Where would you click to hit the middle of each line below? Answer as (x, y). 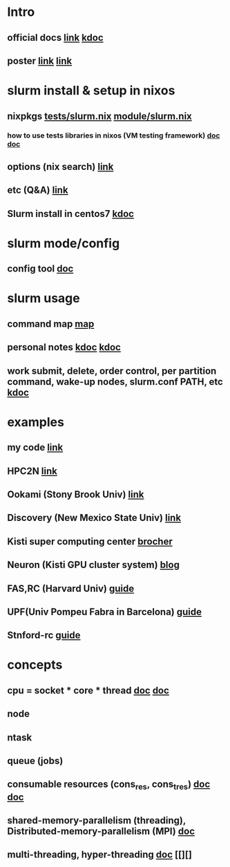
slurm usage (44, 298)
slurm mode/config (64, 243)
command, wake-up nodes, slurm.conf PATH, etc (115, 382)
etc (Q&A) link (38, 190)
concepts (35, 665)
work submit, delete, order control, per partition (112, 371)
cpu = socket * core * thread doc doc (88, 690)
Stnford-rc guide (44, 635)
